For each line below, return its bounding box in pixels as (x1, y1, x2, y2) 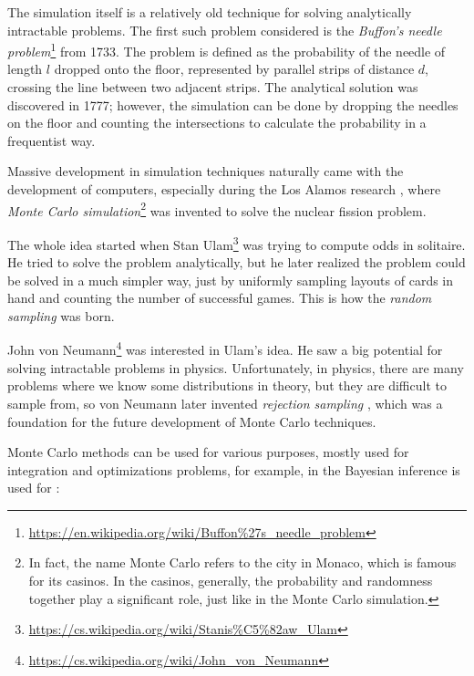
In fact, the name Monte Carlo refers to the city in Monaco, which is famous (28, 553, 457, 572)
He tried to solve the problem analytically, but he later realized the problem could (7, 253, 466, 272)
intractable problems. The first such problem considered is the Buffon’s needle (7, 20, 442, 39)
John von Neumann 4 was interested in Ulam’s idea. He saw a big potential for (7, 338, 443, 359)
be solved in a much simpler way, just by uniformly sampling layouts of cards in (7, 270, 454, 289)
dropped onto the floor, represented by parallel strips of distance (54, 59, 415, 78)
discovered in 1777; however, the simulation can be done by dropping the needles (7, 95, 459, 114)
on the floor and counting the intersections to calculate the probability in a (7, 113, 427, 132)
